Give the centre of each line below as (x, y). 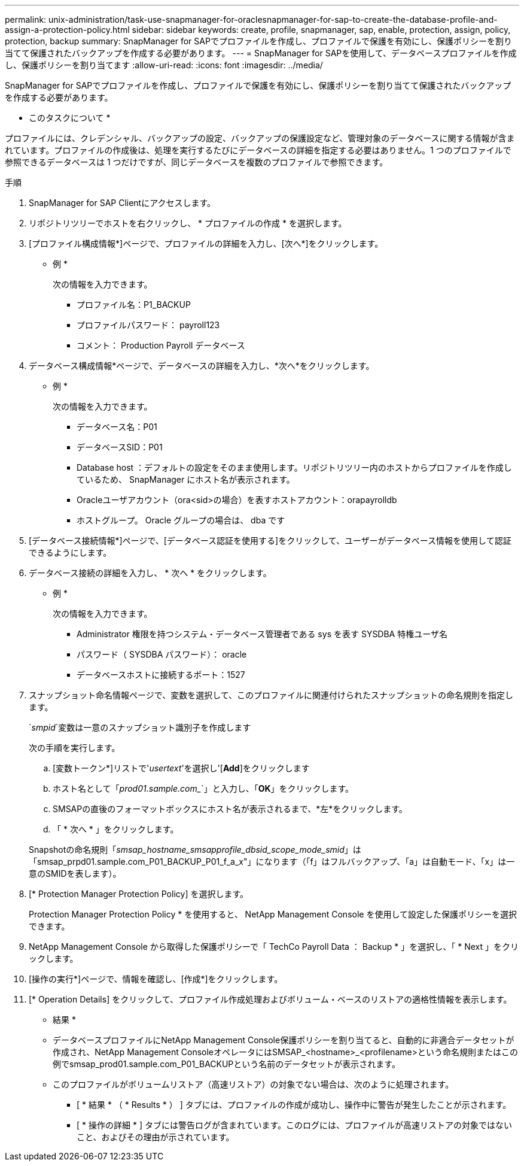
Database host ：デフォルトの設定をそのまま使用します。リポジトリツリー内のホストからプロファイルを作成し (294, 467)
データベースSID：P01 (120, 447)
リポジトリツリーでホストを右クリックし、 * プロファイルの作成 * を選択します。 (188, 223)
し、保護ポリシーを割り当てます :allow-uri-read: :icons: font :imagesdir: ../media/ (164, 65)
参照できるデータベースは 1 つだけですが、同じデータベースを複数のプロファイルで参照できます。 (196, 162)
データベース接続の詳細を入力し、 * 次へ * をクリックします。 (150, 573)
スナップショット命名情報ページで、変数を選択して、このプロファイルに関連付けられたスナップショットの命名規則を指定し (271, 695)
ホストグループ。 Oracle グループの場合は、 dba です (181, 520)
